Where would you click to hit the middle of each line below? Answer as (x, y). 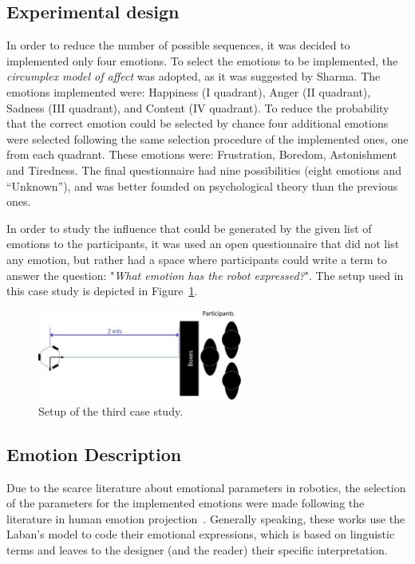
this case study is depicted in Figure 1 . (102, 291)
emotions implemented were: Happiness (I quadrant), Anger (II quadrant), (189, 91)
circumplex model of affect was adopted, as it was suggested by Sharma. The (194, 76)
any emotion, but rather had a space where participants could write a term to (197, 259)
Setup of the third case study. (111, 410)
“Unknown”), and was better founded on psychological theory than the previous (202, 185)
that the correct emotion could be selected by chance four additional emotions (198, 123)
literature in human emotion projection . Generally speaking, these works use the (206, 518)
